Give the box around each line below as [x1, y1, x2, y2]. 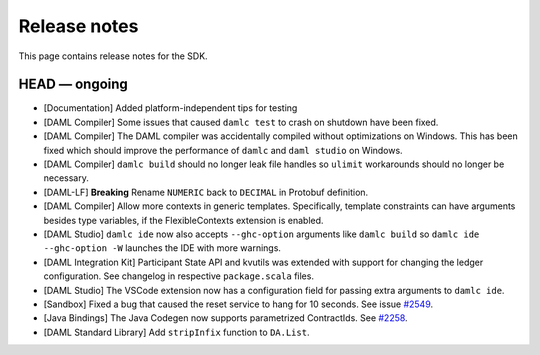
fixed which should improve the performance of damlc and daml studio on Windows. [43, 144, 404, 156]
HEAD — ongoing [18, 76, 129, 93]
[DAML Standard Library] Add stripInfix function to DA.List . [43, 326, 310, 338]
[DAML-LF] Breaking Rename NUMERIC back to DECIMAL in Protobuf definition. [43, 186, 369, 198]
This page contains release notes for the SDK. [18, 50, 209, 62]
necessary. [43, 172, 90, 184]
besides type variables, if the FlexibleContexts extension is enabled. [43, 214, 324, 226]
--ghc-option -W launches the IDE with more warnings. [43, 242, 282, 254]
